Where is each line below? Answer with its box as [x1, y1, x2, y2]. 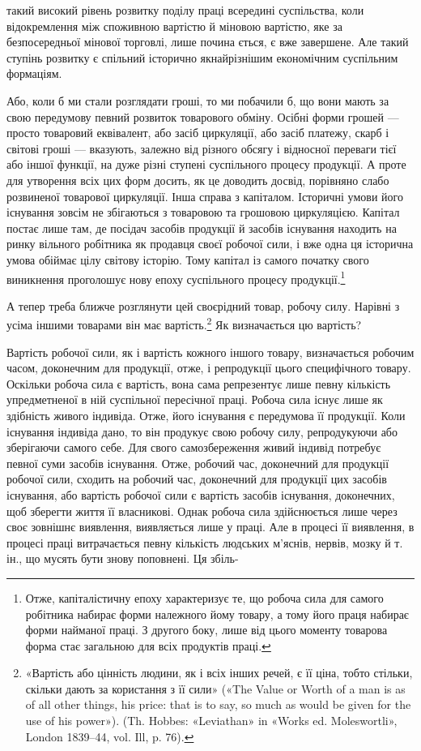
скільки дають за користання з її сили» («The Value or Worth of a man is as [25, 680, 406, 697]
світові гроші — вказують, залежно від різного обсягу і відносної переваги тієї [6, 139, 397, 157]
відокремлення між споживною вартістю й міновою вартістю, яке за [6, 17, 342, 34]
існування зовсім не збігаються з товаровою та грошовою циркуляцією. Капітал [6, 204, 400, 221]
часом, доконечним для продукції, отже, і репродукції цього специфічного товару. [6, 359, 411, 376]
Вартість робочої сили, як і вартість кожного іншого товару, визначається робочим [6, 343, 415, 360]
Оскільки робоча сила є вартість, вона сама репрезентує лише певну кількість [6, 375, 391, 392]
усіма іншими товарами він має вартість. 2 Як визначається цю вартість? [6, 314, 362, 333]
